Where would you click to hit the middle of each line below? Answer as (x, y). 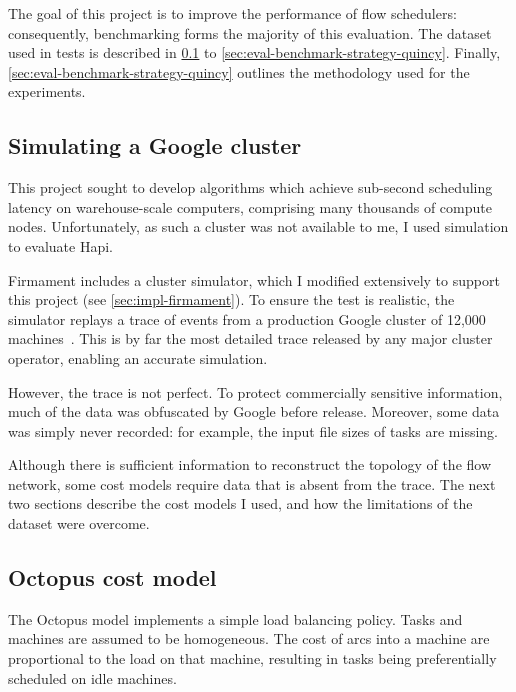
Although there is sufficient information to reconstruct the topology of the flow (250, 464)
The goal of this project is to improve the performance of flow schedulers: (232, 13)
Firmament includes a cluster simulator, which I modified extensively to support (254, 279)
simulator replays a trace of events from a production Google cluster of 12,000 (247, 318)
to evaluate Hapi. (60, 245)
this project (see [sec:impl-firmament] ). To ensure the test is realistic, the (231, 299)
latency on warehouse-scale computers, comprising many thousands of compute (250, 206)
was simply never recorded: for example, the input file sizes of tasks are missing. (253, 430)
